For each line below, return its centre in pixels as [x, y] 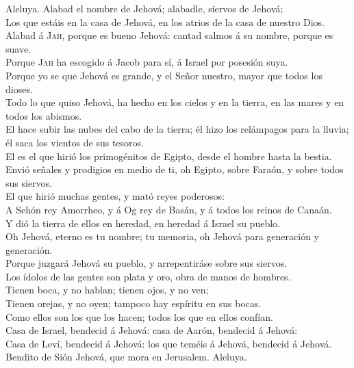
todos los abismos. [44, 115]
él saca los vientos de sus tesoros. [75, 142]
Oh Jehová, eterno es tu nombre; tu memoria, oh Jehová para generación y [162, 236]
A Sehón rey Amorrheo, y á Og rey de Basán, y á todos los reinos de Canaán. [169, 209]
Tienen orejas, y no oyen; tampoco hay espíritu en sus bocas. [134, 303]
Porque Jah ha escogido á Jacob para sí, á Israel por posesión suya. [147, 62]
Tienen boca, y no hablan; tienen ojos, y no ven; [107, 290]
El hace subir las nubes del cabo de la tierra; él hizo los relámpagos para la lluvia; [177, 129]
